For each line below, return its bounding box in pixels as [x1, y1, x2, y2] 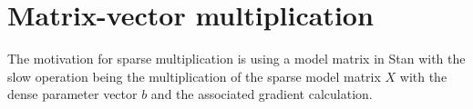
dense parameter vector [7, 84, 138, 104]
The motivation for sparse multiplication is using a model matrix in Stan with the [7, 49, 466, 68]
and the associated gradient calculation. [150, 84, 373, 104]
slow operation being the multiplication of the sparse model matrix [7, 66, 381, 85]
